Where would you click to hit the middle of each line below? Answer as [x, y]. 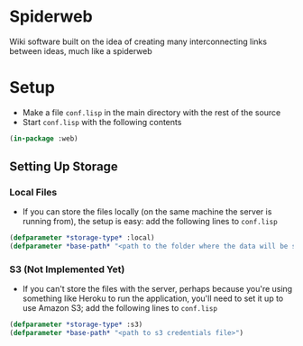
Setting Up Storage [64, 167]
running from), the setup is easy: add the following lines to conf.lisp [150, 222]
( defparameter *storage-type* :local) [82, 238]
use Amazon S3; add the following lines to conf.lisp [120, 308]
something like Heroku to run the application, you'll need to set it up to [153, 298]
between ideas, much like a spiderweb [81, 50]
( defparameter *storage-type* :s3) [76, 325]
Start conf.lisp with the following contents [102, 122]
